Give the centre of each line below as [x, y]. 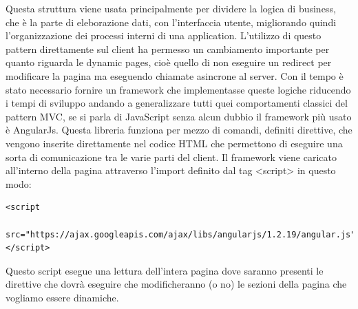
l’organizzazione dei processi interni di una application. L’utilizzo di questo [164, 35]
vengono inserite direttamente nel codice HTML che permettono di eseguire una [174, 143]
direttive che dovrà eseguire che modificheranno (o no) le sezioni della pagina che [176, 284]
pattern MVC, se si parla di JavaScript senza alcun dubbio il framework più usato [179, 116]
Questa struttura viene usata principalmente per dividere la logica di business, [171, 8]
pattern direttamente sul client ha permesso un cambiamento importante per [168, 49]
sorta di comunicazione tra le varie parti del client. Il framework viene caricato [171, 157]
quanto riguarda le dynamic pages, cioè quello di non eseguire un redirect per [169, 62]
